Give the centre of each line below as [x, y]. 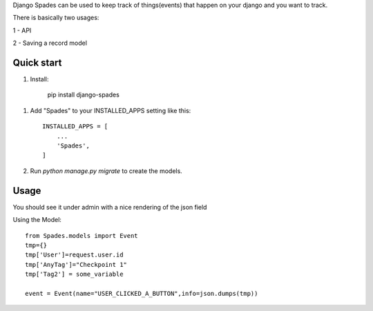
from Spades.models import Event [82, 235]
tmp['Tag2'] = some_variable [74, 274]
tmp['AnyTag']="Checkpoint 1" [76, 264]
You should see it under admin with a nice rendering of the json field [110, 207]
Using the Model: [37, 220]
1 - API [22, 30]
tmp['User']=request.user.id [74, 255]
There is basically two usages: [56, 18]
